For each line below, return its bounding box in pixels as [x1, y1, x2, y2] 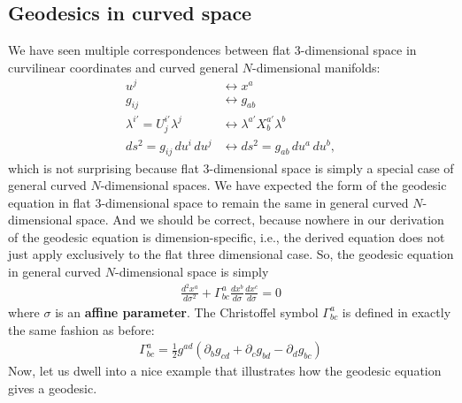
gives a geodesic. [8, 378, 97, 397]
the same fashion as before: [8, 320, 155, 338]
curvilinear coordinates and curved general [8, 57, 239, 76]
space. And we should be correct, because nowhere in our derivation [76, 210, 444, 229]
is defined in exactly [342, 302, 451, 321]
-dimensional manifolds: [252, 57, 381, 76]
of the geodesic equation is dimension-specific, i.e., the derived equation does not [8, 227, 445, 246]
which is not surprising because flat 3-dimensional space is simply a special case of [8, 158, 454, 177]
